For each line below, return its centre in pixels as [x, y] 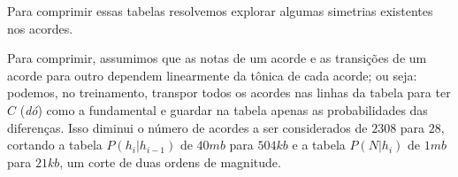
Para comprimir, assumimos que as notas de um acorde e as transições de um [217, 58]
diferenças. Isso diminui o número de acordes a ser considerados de [187, 127]
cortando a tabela [55, 145]
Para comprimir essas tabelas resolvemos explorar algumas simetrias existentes [220, 11]
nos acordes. [40, 28]
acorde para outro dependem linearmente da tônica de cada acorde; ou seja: [212, 75]
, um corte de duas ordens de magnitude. [170, 162]
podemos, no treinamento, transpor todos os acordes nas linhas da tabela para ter [229, 92]
